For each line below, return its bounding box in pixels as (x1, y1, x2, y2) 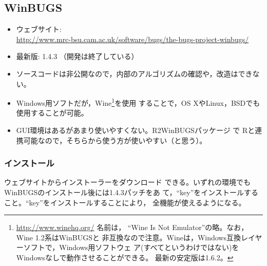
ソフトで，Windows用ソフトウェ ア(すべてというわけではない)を (23, 242, 239, 253)
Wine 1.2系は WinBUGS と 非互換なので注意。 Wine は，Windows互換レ (16, 232, 248, 242)
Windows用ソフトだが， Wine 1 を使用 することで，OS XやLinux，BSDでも (16, 96, 260, 108)
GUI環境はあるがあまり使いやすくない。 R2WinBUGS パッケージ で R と (16, 125, 255, 136)
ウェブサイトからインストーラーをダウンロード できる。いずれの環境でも (4, 177, 251, 187)
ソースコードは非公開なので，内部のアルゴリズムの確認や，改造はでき (16, 68, 253, 79)
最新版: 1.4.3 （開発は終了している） (16, 51, 139, 62)
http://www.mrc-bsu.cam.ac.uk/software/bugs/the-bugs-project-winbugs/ (16, 33, 249, 44)
